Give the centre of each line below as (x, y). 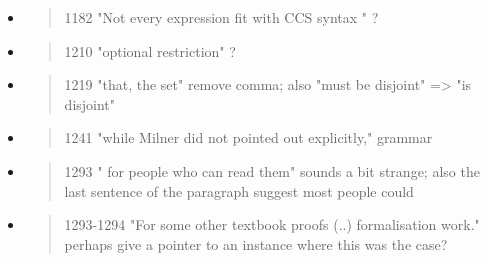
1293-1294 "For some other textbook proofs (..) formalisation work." (272, 224)
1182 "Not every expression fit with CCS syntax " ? (221, 17)
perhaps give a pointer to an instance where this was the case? (256, 243)
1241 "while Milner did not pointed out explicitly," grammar (248, 137)
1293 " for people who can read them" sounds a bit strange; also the (272, 170)
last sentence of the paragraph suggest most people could (239, 190)
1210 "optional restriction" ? (150, 50)
